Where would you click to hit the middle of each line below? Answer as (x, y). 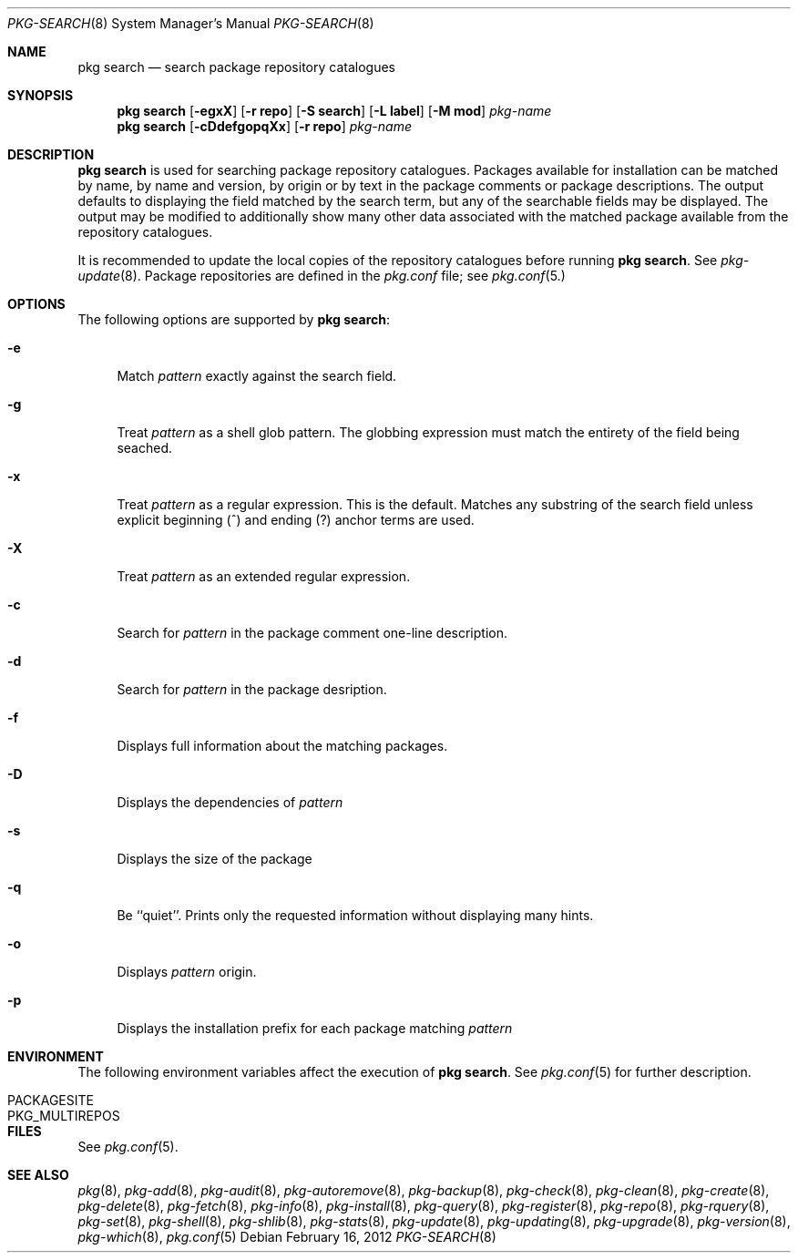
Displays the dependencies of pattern (230, 802)
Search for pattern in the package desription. (252, 689)
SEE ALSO (38, 1175)
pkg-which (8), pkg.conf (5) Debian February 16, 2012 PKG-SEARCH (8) (287, 1237)
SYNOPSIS (41, 95)
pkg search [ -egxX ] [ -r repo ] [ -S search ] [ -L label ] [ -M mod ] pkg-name (334, 111)
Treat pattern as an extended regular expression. (264, 576)
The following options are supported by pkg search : (234, 319)
